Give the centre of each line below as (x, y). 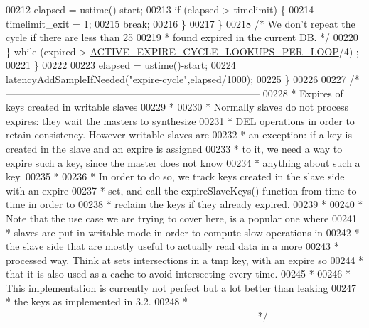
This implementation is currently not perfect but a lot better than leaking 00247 (181, 287)
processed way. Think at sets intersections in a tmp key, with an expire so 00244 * (185, 259)
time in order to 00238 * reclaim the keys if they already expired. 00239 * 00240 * (184, 204)
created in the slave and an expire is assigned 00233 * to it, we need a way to (174, 148)
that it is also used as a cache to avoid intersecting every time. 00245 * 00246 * (178, 274)
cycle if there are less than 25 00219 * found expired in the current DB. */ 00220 (182, 37)
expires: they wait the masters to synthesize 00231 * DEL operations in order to (180, 120)
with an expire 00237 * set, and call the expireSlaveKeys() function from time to (181, 190)
